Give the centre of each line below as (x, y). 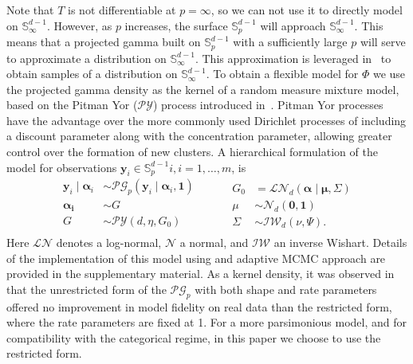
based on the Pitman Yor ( (72, 105)
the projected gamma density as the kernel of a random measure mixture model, (203, 89)
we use (389, 74)
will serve (383, 42)
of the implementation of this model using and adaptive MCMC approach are (196, 258)
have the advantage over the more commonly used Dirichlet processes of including (206, 120)
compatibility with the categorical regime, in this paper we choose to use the (194, 337)
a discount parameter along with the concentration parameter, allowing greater (199, 136)
